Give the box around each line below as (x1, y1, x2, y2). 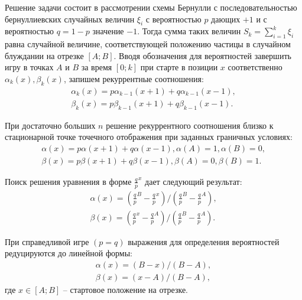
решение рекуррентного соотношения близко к (106, 119, 274, 131)
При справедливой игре (5, 235, 89, 247)
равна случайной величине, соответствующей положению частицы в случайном (5, 38, 291, 50)
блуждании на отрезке (5, 49, 84, 61)
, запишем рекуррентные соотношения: (63, 72, 204, 84)
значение (92, 25, 124, 37)
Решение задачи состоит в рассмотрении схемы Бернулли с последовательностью (5, 1, 297, 13)
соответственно (228, 61, 282, 73)
